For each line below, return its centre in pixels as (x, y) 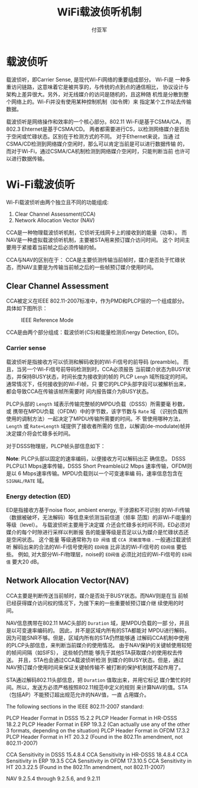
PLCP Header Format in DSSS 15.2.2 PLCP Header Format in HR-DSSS (92, 718)
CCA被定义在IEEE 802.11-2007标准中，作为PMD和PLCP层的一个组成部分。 (97, 301)
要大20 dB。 (27, 562)
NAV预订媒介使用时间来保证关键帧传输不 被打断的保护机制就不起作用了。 (95, 667)
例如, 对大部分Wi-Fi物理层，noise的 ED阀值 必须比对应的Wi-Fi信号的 (99, 554)
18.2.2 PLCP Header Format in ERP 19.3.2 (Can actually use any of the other (98, 724)
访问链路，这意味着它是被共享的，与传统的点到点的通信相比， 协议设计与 (100, 87)
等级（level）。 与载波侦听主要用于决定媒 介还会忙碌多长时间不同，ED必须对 (98, 525)
